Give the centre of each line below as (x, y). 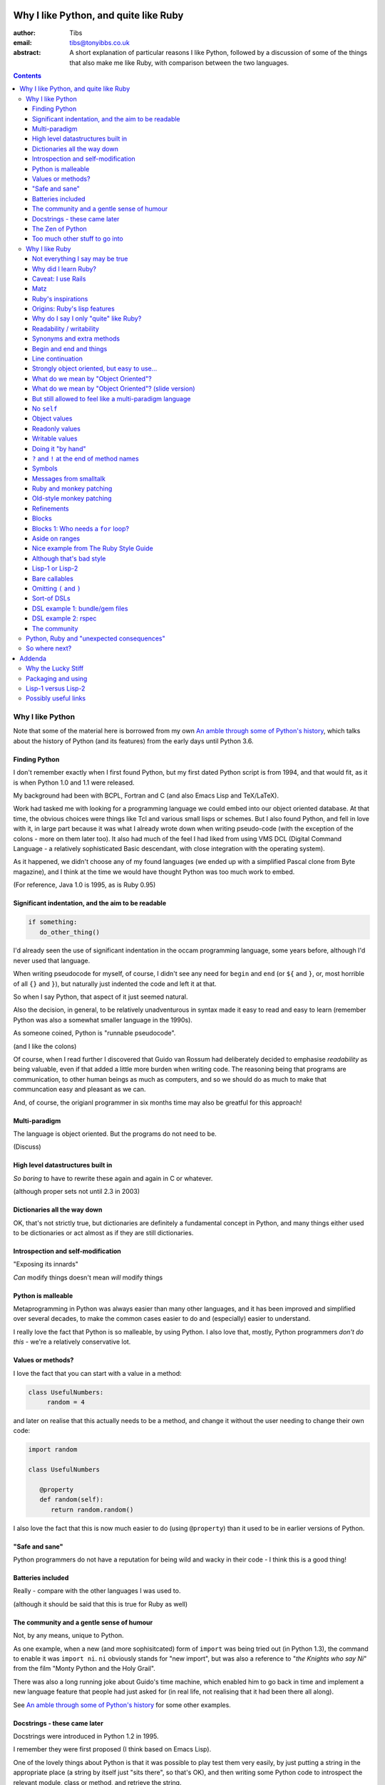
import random (53, 1450)
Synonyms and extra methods (76, 338)
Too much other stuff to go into (78, 238)
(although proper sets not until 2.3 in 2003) (77, 1192)
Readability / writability (66, 328)
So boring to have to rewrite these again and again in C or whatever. (113, 1178)
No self (45, 408)
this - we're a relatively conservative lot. (72, 1342)
